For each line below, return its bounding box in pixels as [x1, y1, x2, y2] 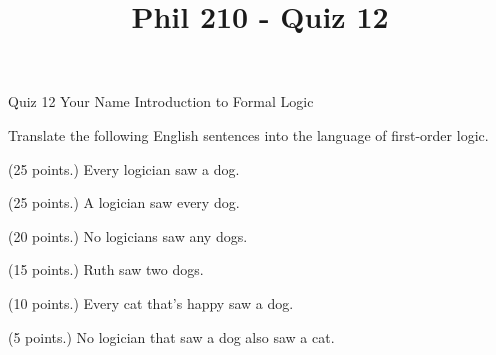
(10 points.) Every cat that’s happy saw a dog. [8, 292, 294, 313]
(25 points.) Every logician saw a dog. [8, 158, 240, 179]
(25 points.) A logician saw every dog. [8, 192, 240, 213]
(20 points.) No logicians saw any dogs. [8, 225, 248, 246]
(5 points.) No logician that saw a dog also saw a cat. [8, 326, 335, 347]
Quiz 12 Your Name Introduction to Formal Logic [8, 91, 314, 112]
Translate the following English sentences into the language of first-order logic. [8, 124, 489, 145]
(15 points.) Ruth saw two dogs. [8, 259, 204, 280]
